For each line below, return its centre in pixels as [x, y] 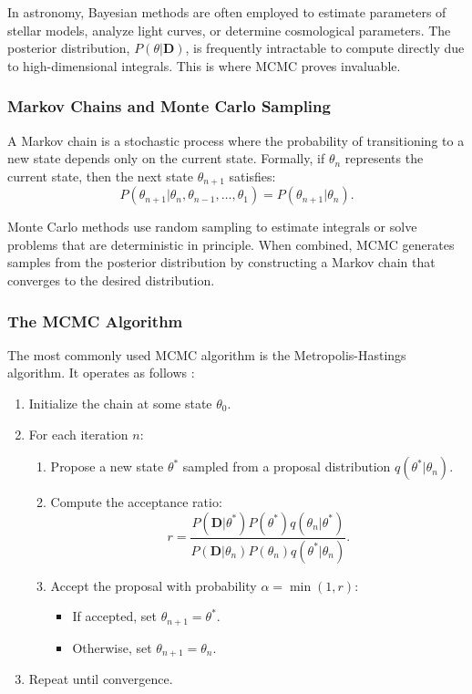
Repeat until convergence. [101, 679]
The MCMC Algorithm [95, 321]
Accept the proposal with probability [154, 585]
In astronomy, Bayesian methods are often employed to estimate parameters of [227, 12]
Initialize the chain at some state [120, 404]
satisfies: [252, 176]
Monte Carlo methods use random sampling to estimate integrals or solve [212, 227]
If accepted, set [115, 616]
